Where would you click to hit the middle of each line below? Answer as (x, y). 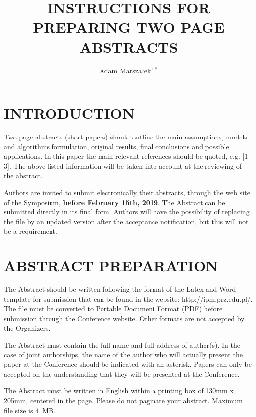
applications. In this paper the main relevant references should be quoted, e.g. (122, 156)
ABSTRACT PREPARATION (111, 265)
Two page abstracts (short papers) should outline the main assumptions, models (126, 137)
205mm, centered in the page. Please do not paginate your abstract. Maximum (123, 400)
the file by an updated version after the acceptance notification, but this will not (126, 221)
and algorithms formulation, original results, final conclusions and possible (117, 146)
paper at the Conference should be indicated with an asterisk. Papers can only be (128, 364)
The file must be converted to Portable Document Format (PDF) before (113, 309)
